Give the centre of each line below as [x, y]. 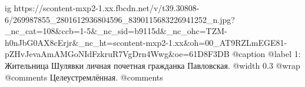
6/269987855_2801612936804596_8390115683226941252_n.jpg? [120, 19]
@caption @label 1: [266, 54]
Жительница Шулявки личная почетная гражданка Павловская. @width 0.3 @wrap [152, 65]
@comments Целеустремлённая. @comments [84, 77]
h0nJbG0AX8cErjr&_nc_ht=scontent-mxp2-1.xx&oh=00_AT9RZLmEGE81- [146, 42]
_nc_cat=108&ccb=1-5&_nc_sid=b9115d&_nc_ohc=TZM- [116, 31]
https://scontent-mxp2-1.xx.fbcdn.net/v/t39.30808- [107, 8]
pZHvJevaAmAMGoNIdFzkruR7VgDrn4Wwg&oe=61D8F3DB [117, 54]
